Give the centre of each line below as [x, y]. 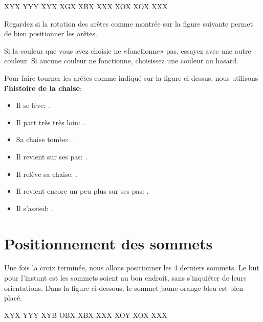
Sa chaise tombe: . [45, 139]
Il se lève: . [33, 105]
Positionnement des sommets [108, 243]
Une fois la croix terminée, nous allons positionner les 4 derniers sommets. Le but [132, 268]
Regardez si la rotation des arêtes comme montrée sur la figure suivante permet [129, 23]
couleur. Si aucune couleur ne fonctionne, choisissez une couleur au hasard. [121, 61]
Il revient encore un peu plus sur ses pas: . [82, 191]
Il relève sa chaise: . [47, 174]
